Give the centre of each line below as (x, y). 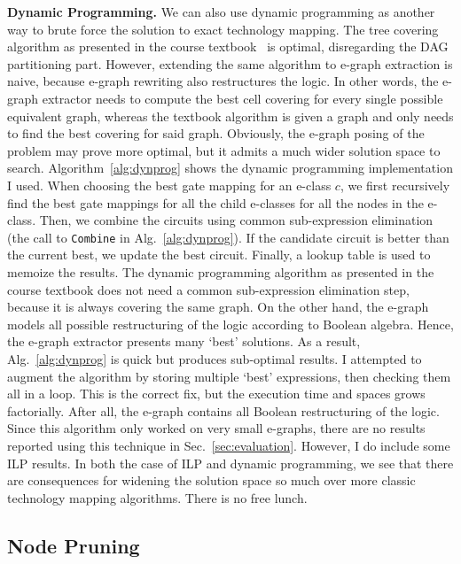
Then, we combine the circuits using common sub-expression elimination (236, 220)
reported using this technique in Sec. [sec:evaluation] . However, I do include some (229, 445)
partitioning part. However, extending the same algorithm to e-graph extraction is (230, 63)
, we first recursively (395, 185)
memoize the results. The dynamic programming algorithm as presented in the (221, 271)
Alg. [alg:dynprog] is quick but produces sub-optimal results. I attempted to (215, 358)
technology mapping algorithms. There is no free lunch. (157, 497)
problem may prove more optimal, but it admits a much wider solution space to (224, 150)
